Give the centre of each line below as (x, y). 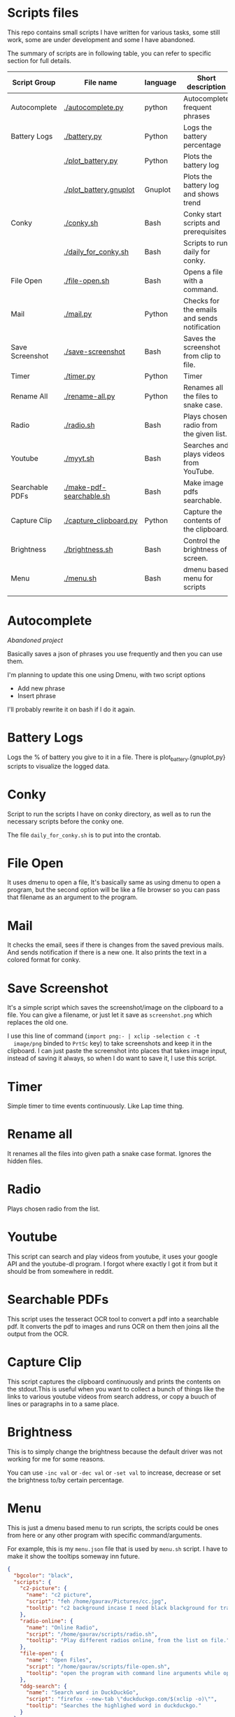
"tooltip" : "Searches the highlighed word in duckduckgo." (113, 1706)
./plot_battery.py (91, 160)
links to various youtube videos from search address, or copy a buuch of (112, 1396)
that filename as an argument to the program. (72, 897)
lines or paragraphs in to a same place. (63, 1404)
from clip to (202, 356)
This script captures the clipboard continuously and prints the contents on (114, 1382)
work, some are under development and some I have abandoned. (101, 39)
